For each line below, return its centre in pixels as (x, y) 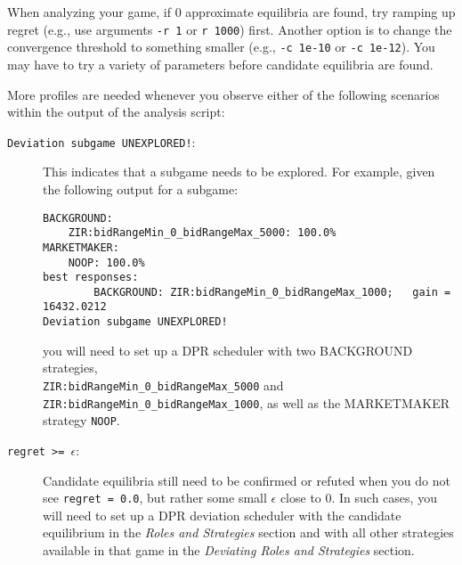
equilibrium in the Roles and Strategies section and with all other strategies (248, 532)
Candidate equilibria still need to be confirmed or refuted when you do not (247, 480)
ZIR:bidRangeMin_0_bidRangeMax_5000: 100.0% (202, 233)
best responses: (91, 278)
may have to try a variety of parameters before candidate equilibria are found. (220, 64)
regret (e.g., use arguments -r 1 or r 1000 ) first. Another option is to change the (230, 29)
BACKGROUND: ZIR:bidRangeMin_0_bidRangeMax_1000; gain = (272, 292)
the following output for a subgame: (141, 188)
